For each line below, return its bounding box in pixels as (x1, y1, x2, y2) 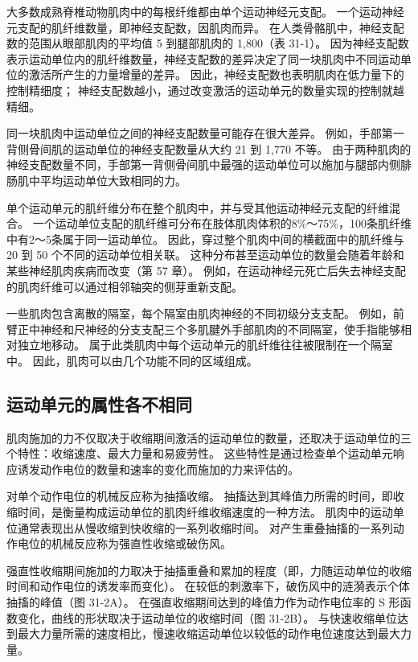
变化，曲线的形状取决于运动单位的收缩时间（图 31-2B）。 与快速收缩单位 (17, 609, 397, 626)
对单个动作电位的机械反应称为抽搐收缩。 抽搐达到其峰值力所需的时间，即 (6, 487, 393, 504)
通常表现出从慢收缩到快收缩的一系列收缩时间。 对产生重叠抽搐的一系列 (17, 519, 393, 536)
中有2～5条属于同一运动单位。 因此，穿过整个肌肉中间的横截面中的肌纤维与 (6, 230, 404, 247)
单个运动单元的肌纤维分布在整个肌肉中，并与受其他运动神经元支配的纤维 (6, 199, 389, 216)
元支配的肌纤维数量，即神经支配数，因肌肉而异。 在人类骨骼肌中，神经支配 (6, 19, 404, 35)
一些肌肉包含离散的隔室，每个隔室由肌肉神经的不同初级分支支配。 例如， (6, 305, 393, 322)
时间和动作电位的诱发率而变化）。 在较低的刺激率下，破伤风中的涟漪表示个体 (6, 578, 410, 594)
